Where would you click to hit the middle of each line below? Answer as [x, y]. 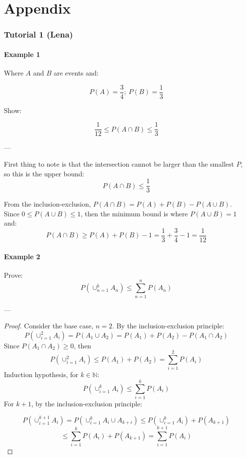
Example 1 [22, 54]
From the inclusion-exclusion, [47, 204]
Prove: [13, 275]
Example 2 [22, 256]
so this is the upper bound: [44, 173]
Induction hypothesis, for [41, 374]
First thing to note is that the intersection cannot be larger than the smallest [119, 163]
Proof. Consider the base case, [49, 326]
